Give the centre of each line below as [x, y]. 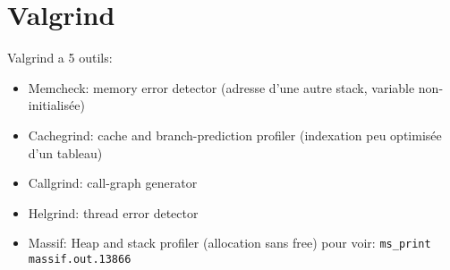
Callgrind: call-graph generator [113, 183]
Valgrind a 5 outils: [60, 58]
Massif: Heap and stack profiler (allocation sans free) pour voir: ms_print [229, 243]
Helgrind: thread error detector [113, 212]
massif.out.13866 [80, 259]
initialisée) [56, 105]
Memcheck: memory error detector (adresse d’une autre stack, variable [221, 87]
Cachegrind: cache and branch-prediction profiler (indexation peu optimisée [235, 135]
